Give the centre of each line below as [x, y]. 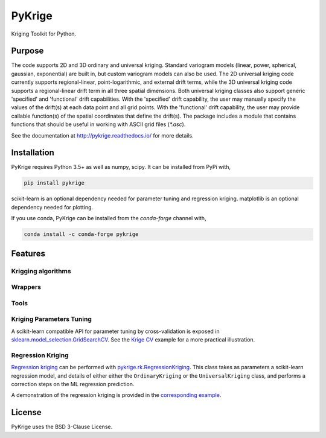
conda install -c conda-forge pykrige [81, 234]
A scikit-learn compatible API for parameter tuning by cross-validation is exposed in [115, 331]
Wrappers [26, 287]
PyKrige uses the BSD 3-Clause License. [62, 427]
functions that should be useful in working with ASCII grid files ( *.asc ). [98, 124]
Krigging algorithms [41, 271]
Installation [33, 153]
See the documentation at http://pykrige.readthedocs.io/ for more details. [103, 135]
